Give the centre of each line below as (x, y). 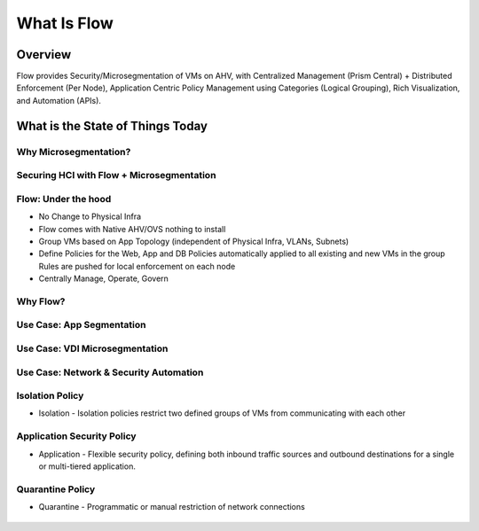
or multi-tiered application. (87, 466)
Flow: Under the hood (64, 199)
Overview (44, 55)
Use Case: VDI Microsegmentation (92, 348)
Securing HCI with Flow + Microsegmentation (116, 176)
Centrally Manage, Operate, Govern (103, 278)
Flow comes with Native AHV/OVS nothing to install (132, 229)
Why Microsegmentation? (74, 152)
